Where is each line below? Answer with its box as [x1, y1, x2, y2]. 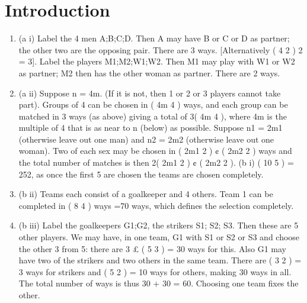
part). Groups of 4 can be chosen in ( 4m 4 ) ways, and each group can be [18, 98, 288, 111]
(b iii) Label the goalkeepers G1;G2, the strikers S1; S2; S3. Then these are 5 [18, 219, 299, 231]
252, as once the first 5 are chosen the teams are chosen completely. [18, 167, 264, 180]
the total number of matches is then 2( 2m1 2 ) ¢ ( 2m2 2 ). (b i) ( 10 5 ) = [18, 156, 294, 169]
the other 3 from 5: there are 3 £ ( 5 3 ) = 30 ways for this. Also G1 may [18, 242, 286, 254]
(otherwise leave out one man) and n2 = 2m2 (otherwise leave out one [18, 133, 274, 145]
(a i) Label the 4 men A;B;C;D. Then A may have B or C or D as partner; [18, 32, 290, 44]
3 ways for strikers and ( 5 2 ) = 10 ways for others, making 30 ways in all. [18, 265, 292, 278]
